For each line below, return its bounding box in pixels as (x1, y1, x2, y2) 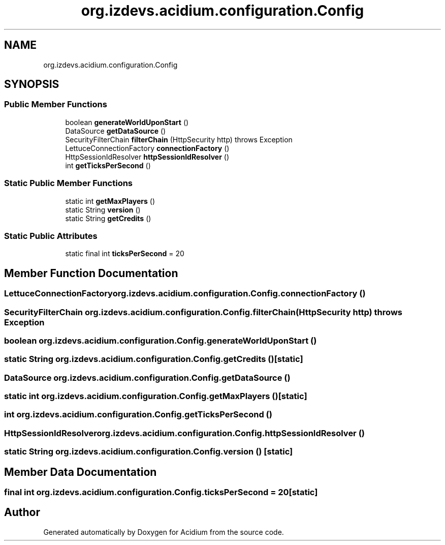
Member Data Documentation (4, 465, 157, 478)
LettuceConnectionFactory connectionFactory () (65, 143, 230, 153)
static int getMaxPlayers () (65, 196, 155, 205)
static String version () (65, 205, 141, 214)
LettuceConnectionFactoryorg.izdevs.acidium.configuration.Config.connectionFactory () (4, 288, 366, 299)
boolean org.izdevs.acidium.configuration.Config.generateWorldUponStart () (4, 335, 317, 346)
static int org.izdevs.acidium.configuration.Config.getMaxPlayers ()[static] (4, 391, 307, 402)
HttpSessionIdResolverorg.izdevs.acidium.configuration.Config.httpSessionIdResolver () (4, 428, 365, 438)
